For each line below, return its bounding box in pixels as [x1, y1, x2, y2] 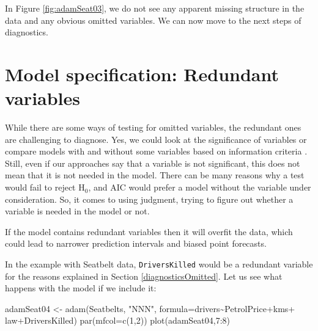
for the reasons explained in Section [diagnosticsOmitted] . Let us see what [5, 269, 283, 282]
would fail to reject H [5, 181, 85, 194]
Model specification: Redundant [5, 61, 279, 86]
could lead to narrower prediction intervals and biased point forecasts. [5, 237, 267, 250]
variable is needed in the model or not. [5, 205, 150, 217]
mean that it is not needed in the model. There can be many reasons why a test [5, 169, 305, 181]
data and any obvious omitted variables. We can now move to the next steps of [5, 13, 301, 26]
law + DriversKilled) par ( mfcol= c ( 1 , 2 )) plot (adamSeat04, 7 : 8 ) [5, 314, 231, 327]
